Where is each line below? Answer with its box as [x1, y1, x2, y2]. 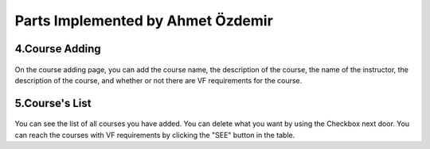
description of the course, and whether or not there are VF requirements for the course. [14, 75, 303, 85]
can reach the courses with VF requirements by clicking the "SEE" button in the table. [14, 130, 295, 139]
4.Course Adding [14, 42, 101, 55]
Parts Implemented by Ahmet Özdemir [14, 12, 274, 29]
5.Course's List [14, 96, 92, 110]
